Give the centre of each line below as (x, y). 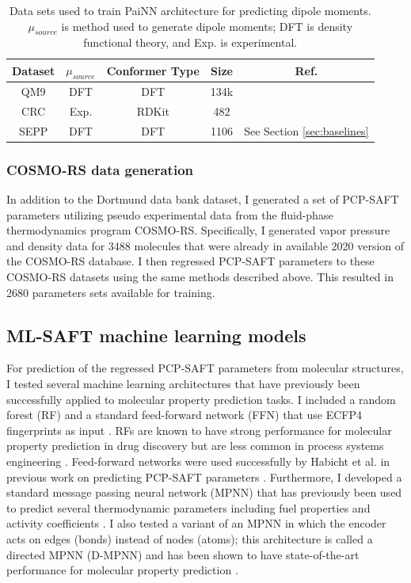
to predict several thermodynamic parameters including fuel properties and (188, 507)
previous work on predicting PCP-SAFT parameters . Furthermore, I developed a (204, 476)
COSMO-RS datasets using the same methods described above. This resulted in (200, 276)
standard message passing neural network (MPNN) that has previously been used (204, 492)
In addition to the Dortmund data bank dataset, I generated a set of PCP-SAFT (203, 199)
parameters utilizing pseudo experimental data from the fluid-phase (170, 214)
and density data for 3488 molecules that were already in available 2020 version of (205, 245)
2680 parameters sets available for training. (111, 292)
